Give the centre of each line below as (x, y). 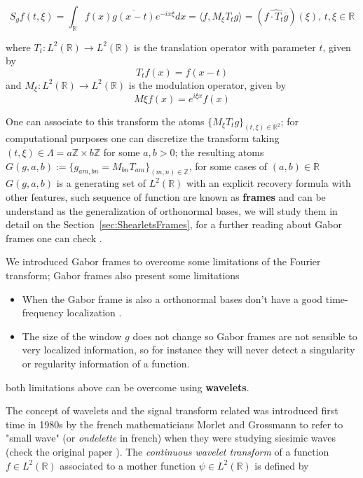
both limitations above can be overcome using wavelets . (128, 387)
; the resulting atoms (219, 152)
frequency (43, 312)
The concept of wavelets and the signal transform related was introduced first (172, 410)
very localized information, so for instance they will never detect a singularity (189, 350)
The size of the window (72, 336)
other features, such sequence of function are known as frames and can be (166, 197)
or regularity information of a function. (106, 363)
